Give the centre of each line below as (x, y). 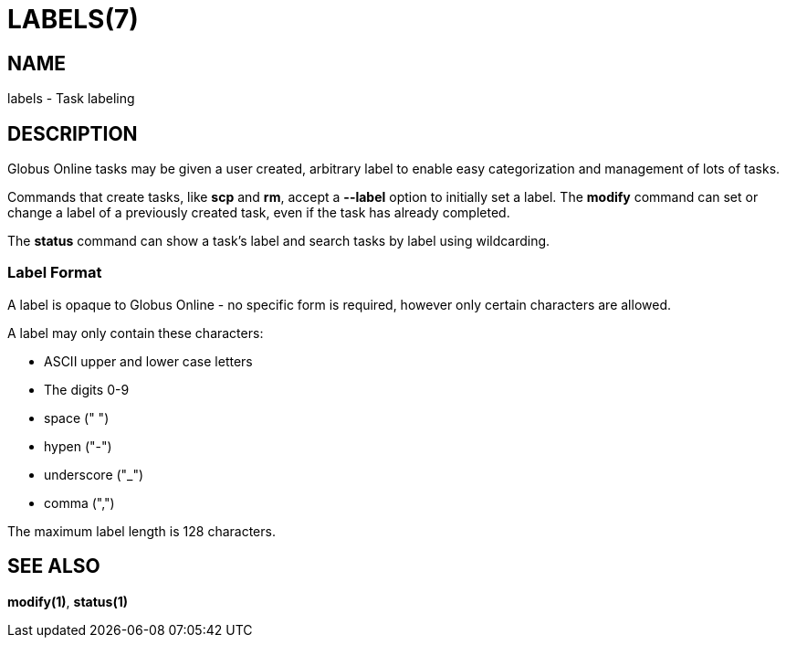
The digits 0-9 (87, 389)
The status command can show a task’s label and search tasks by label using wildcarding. (279, 241)
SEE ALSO (54, 566)
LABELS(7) (73, 19)
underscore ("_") (94, 474)
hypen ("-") (78, 446)
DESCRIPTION (73, 133)
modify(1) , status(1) (68, 601)
